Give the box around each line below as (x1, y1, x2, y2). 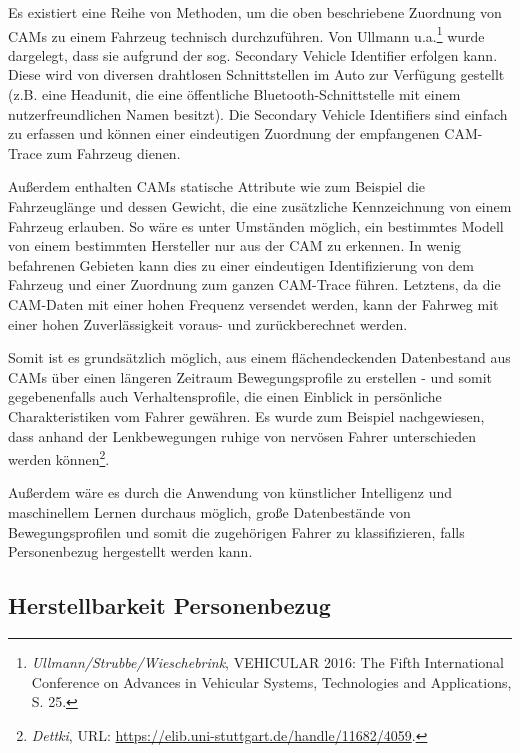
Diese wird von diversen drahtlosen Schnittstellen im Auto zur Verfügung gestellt (8, 64, 505, 85)
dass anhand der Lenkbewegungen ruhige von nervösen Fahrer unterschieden (8, 425, 477, 446)
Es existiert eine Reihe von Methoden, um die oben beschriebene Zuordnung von (8, 2, 502, 22)
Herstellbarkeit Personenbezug (8, 590, 331, 621)
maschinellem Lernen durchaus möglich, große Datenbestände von (8, 501, 411, 522)
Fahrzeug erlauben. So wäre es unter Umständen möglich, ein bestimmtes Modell (8, 215, 504, 236)
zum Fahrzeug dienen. (46, 142, 181, 163)
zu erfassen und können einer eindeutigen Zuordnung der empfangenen (8, 123, 440, 144)
